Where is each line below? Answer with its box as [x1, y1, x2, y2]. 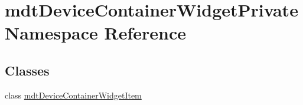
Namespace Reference [5, 21, 186, 45]
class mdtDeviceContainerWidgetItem [5, 88, 142, 101]
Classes [5, 61, 50, 79]
